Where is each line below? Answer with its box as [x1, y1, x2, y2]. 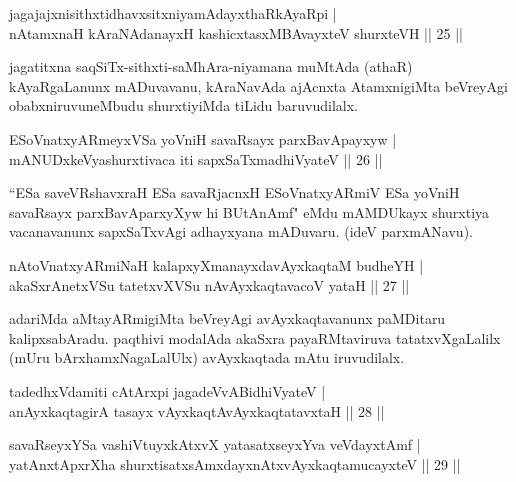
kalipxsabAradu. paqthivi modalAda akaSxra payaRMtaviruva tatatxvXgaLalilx [9, 327, 501, 348]
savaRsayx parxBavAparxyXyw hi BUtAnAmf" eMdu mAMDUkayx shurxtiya [9, 201, 490, 222]
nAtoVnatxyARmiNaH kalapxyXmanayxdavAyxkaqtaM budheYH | [9, 254, 424, 275]
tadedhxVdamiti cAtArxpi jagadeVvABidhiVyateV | [9, 380, 326, 401]
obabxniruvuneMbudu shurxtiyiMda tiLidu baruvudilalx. [9, 95, 358, 116]
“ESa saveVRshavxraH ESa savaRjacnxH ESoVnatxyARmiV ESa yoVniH [9, 182, 460, 203]
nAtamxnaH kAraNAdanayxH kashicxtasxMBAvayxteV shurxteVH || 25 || [9, 22, 463, 43]
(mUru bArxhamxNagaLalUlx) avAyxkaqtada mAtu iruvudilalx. [9, 347, 405, 368]
